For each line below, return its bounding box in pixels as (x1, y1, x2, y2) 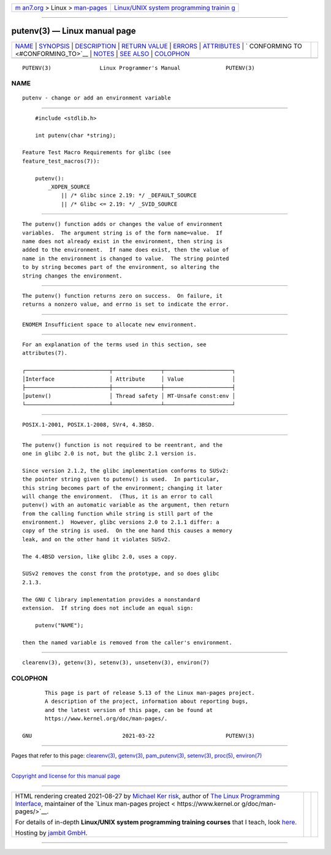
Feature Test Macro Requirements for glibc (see (22, 149, 171, 156)
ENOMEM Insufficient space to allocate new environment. (22, 321, 197, 328)
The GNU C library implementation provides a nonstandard (22, 596, 200, 603)
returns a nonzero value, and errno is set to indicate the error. (22, 301, 229, 308)
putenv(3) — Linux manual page (11, 26, 136, 36)
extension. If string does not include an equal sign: (22, 605, 194, 611)
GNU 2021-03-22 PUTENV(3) (22, 732, 255, 739)
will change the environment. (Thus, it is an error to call (22, 493, 213, 500)
